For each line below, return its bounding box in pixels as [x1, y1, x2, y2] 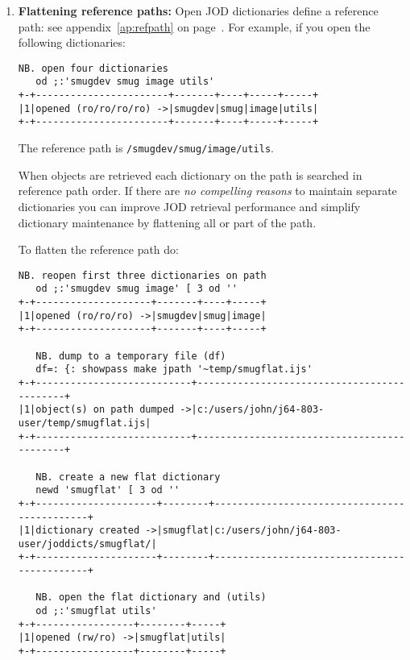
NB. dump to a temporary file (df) [35, 350, 226, 362]
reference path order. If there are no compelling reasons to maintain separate [18, 182, 397, 199]
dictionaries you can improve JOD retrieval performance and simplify [18, 197, 361, 214]
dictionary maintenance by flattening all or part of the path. [18, 214, 317, 230]
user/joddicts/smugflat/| [18, 538, 157, 550]
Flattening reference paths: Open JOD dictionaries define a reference [18, 2, 379, 19]
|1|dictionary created [18, 525, 140, 537]
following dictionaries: [18, 34, 126, 51]
